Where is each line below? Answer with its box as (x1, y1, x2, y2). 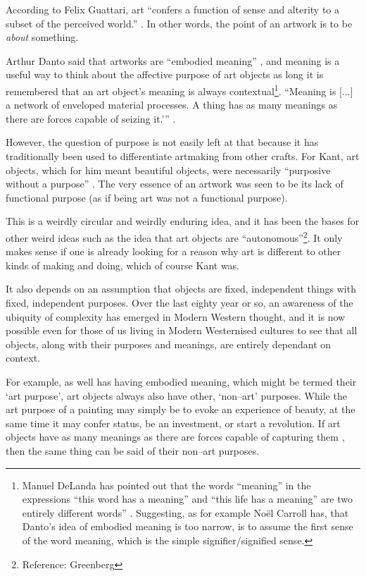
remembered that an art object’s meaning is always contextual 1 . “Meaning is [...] (6, 81, 353, 98)
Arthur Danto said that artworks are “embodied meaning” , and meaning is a (6, 53, 340, 68)
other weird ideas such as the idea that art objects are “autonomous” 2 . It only (6, 228, 343, 245)
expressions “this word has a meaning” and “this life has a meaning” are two (22, 491, 353, 506)
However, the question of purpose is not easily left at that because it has (6, 135, 319, 149)
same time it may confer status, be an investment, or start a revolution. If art (6, 415, 341, 430)
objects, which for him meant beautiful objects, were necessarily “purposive (6, 162, 331, 177)
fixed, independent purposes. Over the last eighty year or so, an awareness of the (6, 295, 353, 310)
